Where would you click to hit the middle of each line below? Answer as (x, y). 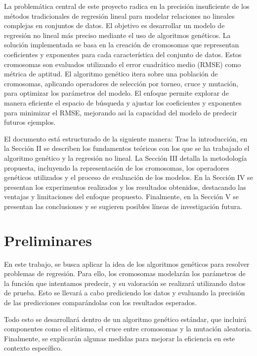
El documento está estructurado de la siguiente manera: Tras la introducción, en (126, 138)
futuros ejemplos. (30, 122)
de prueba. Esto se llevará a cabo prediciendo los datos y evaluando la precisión (125, 293)
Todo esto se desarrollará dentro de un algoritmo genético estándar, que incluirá (125, 319)
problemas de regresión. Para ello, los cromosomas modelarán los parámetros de (125, 273)
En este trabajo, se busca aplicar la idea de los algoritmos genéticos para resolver (127, 264)
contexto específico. (33, 348)
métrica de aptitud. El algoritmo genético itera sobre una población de (111, 74)
